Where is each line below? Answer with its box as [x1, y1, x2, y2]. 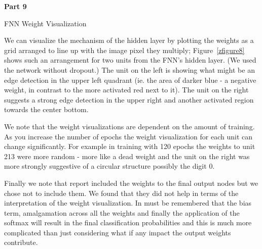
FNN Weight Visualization [4, 18, 87, 28]
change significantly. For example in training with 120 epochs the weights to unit [4, 141, 255, 152]
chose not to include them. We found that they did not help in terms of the [4, 187, 239, 198]
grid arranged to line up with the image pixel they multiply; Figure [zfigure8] [4, 44, 245, 55]
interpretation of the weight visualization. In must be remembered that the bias [4, 197, 252, 208]
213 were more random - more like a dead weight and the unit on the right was [4, 151, 250, 161]
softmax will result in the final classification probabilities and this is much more [4, 217, 252, 228]
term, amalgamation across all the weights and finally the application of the [4, 207, 240, 218]
